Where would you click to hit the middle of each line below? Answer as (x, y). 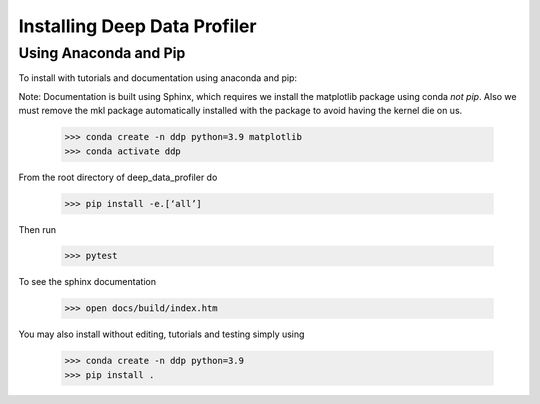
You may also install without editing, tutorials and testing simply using (161, 334)
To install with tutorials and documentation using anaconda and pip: (158, 78)
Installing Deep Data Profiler (137, 26)
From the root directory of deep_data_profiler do (118, 177)
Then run (37, 229)
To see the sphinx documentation (87, 282)
